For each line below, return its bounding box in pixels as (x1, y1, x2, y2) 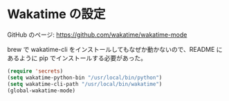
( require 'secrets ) (7, 67, 64, 75)
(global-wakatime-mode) (7, 87, 76, 94)
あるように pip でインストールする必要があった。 (7, 53, 147, 62)
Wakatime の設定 (7, 6, 106, 22)
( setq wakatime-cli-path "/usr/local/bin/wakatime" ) (7, 80, 163, 87)
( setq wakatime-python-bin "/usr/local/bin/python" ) (7, 74, 163, 81)
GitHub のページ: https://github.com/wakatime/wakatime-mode (7, 30, 187, 39)
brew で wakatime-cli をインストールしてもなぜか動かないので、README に (7, 45, 223, 53)
